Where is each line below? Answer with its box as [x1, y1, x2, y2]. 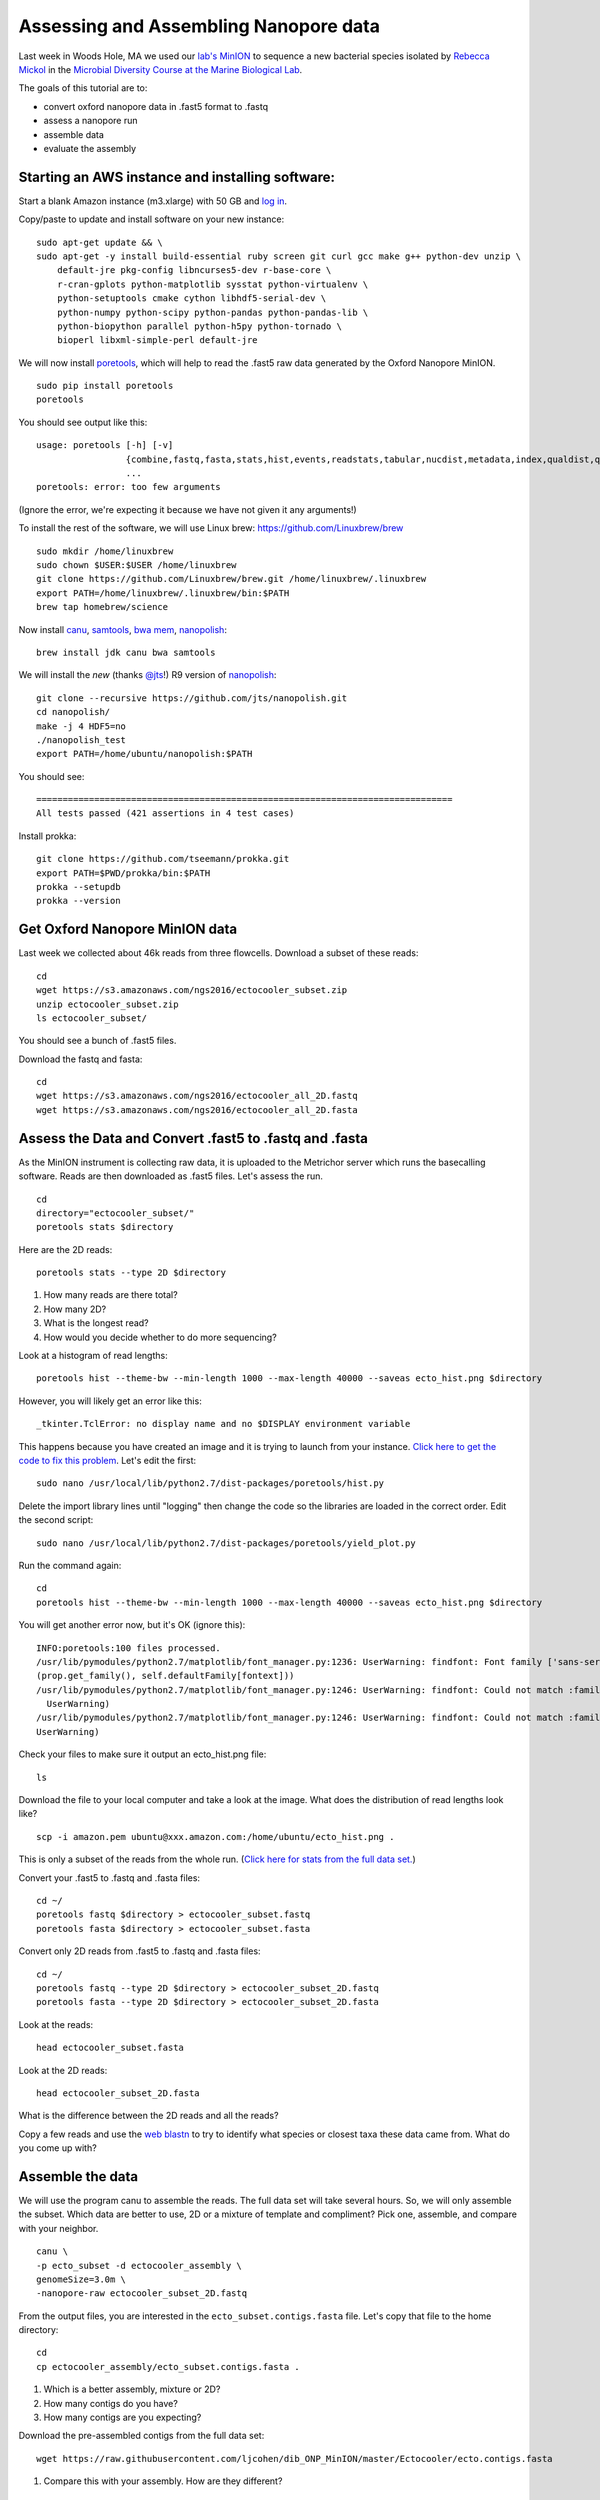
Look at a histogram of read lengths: [18, 1350, 169, 1362]
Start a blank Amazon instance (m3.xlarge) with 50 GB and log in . [18, 195, 288, 207]
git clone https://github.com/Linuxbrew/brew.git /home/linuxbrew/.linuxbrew [36, 573, 427, 585]
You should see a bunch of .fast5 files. [18, 1035, 177, 1047]
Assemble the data [18, 2168, 139, 2185]
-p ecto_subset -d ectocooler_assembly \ [36, 2260, 242, 2271]
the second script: [18, 1514, 94, 1526]
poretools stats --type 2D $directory [36, 1267, 227, 1279]
